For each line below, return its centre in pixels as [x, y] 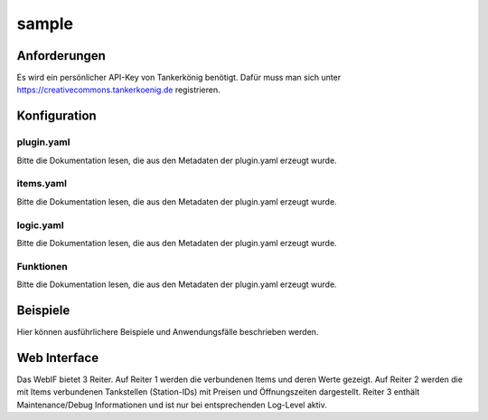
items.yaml [42, 184]
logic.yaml [40, 224]
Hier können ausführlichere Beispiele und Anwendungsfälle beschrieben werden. [168, 331]
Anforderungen [61, 56]
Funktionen [42, 266]
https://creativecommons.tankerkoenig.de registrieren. [118, 90]
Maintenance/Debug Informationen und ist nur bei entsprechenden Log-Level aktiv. [172, 405]
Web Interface [58, 358]
